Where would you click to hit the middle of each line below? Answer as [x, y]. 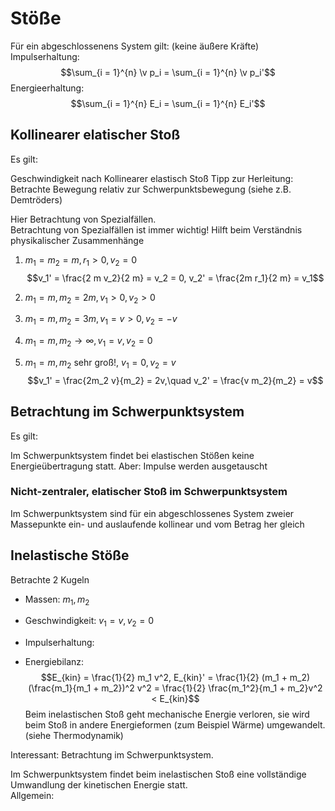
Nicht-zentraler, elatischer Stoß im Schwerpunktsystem [149, 492]
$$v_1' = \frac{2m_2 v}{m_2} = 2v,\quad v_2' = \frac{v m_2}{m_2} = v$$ [175, 380]
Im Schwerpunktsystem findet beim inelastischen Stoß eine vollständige [158, 774]
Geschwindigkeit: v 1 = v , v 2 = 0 [89, 622]
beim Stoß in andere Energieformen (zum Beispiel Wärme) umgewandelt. [175, 725]
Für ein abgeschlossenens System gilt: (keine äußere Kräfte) [135, 46]
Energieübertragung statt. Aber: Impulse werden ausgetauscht [139, 466]
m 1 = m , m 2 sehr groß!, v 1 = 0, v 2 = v [100, 363]
